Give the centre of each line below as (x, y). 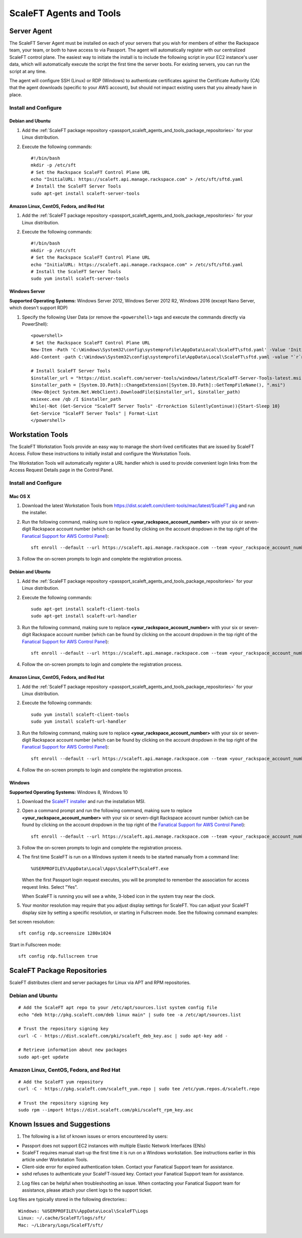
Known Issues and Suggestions (60, 1124)
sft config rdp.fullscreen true (58, 956)
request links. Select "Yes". (50, 887)
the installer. (34, 513)
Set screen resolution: (32, 922)
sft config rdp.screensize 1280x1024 (65, 933)
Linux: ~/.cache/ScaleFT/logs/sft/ (62, 1218)
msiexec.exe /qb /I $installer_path (76, 399)
